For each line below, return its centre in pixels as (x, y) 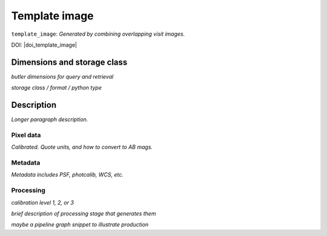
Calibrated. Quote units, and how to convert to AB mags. (82, 147)
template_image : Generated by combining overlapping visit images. (98, 34)
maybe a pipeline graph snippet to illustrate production (80, 225)
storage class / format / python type (57, 88)
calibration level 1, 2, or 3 (42, 202)
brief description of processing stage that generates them (84, 213)
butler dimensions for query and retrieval (62, 76)
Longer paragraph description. (50, 120)
